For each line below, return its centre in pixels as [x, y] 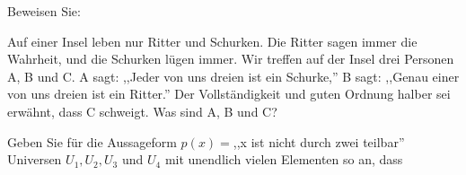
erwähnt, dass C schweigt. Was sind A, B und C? [142, 111]
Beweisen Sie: [44, 11]
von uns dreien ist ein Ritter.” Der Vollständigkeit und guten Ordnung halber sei [229, 94]
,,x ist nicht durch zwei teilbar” [319, 141]
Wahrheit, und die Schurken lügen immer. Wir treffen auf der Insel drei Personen [231, 59]
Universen [35, 159]
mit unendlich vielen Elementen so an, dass [284, 159]
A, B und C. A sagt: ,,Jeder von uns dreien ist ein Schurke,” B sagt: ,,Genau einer [233, 76]
